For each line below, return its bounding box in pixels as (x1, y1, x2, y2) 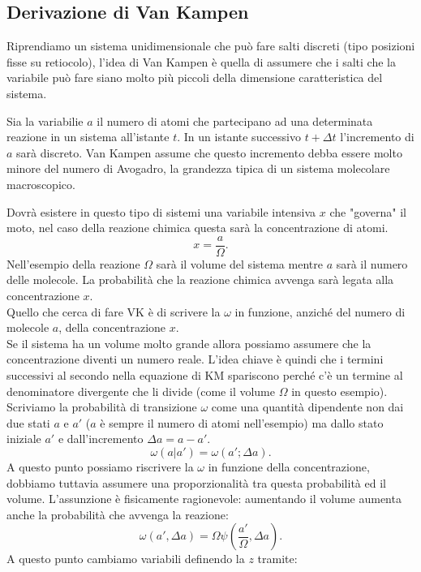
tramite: (257, 550, 298, 567)
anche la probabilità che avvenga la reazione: (6, 505, 229, 523)
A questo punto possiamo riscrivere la (6, 458, 194, 475)
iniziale (6, 430, 41, 447)
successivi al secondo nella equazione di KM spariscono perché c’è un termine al (6, 366, 403, 383)
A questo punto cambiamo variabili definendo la (6, 550, 245, 567)
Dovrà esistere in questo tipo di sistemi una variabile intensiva (6, 203, 316, 220)
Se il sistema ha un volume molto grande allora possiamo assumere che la (6, 334, 372, 351)
